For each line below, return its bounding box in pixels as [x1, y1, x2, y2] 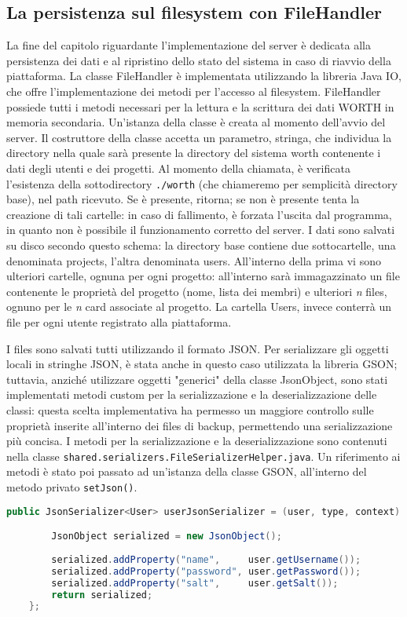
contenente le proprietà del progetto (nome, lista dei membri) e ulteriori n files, [6, 283, 387, 299]
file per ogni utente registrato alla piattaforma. [6, 313, 232, 330]
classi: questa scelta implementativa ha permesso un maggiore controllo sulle [6, 401, 374, 418]
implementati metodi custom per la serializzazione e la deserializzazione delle [6, 386, 377, 403]
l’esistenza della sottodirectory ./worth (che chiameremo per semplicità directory [6, 175, 398, 192]
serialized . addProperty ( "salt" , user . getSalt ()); [51, 577, 339, 589]
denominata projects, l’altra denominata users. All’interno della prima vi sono [6, 252, 381, 268]
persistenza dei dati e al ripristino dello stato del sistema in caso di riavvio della [6, 52, 391, 68]
